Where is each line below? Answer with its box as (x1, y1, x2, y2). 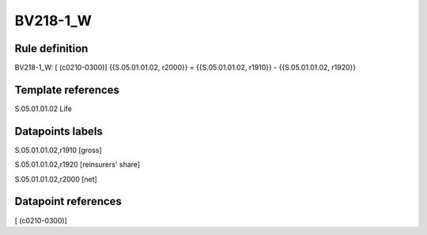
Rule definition (14, 42, 89, 55)
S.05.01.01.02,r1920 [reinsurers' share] (14, 160, 141, 170)
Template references (14, 83, 120, 96)
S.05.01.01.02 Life (14, 103, 73, 114)
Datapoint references (14, 195, 123, 208)
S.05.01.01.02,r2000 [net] (14, 174, 98, 184)
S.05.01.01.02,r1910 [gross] (14, 145, 102, 155)
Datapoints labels (14, 125, 103, 138)
